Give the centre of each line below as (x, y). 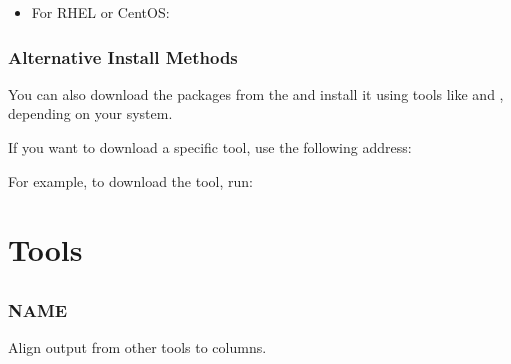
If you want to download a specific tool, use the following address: (210, 147)
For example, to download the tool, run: (130, 180)
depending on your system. (90, 113)
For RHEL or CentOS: (100, 12)
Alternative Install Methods (123, 56)
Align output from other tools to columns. (137, 347)
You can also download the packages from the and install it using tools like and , (256, 93)
